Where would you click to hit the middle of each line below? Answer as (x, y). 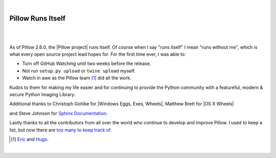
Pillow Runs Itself (38, 18)
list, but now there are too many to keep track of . (61, 130)
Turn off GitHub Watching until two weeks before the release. (87, 63)
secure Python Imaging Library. (42, 95)
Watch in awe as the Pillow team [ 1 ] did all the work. (77, 78)
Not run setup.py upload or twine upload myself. (79, 71)
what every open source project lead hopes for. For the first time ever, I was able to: (98, 54)
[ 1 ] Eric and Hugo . (30, 139)
